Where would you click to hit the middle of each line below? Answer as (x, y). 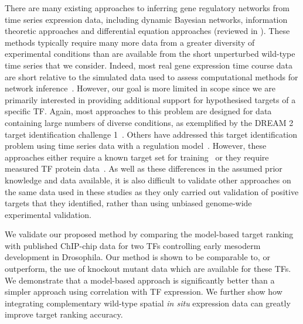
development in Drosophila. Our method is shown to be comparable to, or (137, 257)
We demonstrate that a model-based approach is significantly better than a (140, 280)
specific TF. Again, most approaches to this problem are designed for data (138, 111)
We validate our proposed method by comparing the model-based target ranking (149, 234)
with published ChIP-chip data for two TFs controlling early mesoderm (133, 245)
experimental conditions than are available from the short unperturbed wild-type (150, 54)
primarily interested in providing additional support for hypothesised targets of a (150, 99)
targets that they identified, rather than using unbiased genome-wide (128, 203)
